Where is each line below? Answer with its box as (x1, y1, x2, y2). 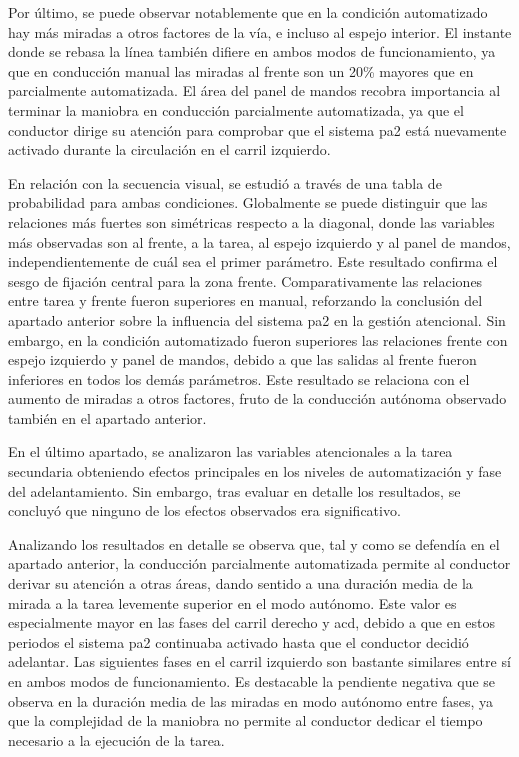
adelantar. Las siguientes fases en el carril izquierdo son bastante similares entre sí (8, 651, 511, 672)
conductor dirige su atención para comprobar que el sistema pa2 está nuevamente (8, 119, 507, 140)
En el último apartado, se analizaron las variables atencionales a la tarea (8, 441, 453, 462)
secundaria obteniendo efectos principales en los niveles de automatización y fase (8, 461, 502, 482)
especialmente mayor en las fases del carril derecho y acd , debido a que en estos (8, 612, 496, 633)
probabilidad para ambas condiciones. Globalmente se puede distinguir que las (8, 192, 488, 213)
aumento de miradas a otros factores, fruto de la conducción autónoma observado (8, 388, 507, 409)
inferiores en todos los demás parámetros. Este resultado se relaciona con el (8, 368, 470, 389)
